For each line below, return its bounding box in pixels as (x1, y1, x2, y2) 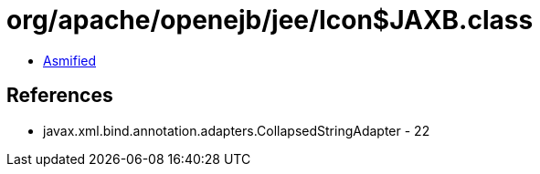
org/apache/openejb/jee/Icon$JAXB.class (6, 5, 534, 36)
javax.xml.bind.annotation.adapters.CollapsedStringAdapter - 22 (43, 122, 430, 138)
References (6, 84, 113, 107)
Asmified (43, 52, 97, 68)
